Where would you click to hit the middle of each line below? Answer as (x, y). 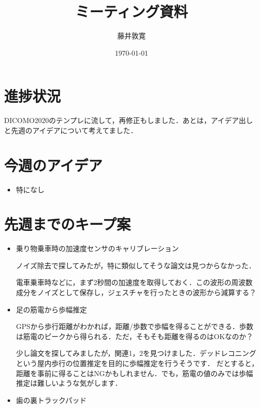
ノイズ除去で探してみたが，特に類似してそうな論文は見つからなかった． (136, 265)
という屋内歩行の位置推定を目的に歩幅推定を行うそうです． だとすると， (137, 363)
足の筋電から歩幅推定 (51, 309)
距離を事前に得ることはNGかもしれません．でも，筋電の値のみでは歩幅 (135, 373)
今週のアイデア (53, 165)
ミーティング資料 (132, 11)
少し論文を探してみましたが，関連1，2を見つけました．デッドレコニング (136, 353)
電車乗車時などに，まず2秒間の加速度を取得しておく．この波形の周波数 (134, 282)
